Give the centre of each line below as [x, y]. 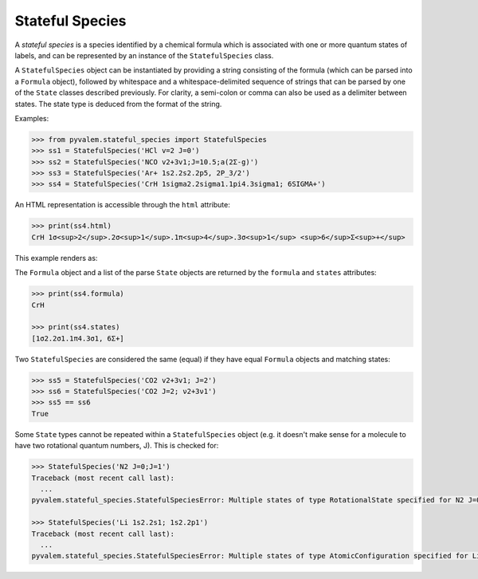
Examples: [32, 118]
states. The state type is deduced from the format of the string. [118, 104]
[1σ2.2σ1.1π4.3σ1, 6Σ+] [78, 338]
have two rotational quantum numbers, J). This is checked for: [117, 446]
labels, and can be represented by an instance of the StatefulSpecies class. [144, 55]
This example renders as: [56, 258]
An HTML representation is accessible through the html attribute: [122, 205]
